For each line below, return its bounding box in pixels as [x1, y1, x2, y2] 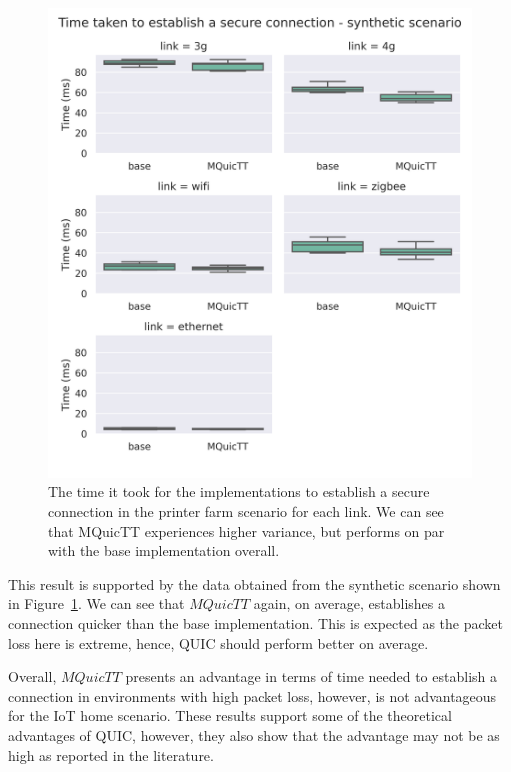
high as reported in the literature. [8, 744, 214, 765]
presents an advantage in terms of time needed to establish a [125, 666, 497, 687]
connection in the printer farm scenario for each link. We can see [48, 501, 444, 522]
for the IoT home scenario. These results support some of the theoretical [8, 705, 452, 726]
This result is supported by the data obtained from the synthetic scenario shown [8, 573, 501, 594]
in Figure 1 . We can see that [8, 593, 185, 614]
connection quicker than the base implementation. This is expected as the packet [8, 613, 503, 634]
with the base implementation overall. [48, 540, 280, 561]
